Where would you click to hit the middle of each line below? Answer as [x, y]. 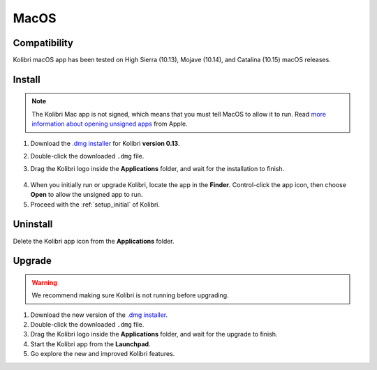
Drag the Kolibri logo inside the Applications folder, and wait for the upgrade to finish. [154, 334]
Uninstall [33, 224]
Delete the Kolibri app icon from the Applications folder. [94, 241]
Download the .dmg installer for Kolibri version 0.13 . [105, 143]
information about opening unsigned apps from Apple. [110, 124]
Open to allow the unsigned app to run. [87, 195]
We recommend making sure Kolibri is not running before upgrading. [131, 295]
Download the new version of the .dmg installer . [99, 315]
